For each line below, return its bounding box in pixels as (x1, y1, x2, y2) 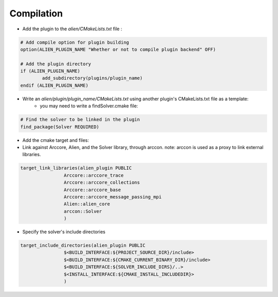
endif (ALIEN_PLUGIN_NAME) (20, 82, 89, 88)
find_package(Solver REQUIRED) (20, 124, 100, 129)
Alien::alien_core (63, 201, 110, 207)
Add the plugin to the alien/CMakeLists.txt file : (22, 26, 123, 32)
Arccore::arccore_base (63, 187, 121, 193)
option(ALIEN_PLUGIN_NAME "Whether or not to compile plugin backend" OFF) (20, 46, 216, 52)
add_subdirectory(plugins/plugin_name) (42, 75, 143, 81)
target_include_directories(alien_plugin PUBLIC (20, 243, 146, 249)
